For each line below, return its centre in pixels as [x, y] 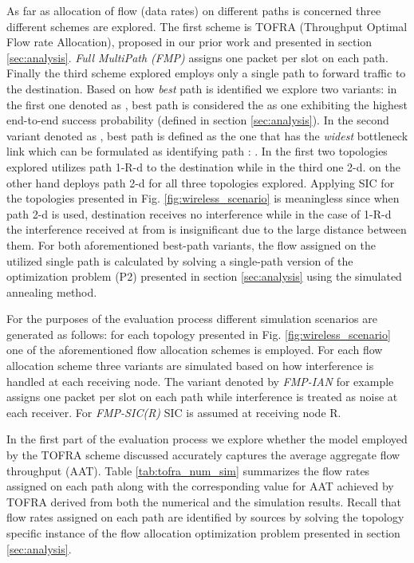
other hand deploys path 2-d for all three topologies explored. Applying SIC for [201, 182]
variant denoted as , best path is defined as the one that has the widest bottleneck [207, 135]
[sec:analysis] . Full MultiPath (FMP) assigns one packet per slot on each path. [197, 57]
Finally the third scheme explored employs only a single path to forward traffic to [206, 73]
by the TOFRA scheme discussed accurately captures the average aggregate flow [203, 455]
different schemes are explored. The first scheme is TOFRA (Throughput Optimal [207, 26]
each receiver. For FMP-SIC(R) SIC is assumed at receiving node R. [174, 412]
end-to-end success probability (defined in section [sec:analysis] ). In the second [198, 120]
